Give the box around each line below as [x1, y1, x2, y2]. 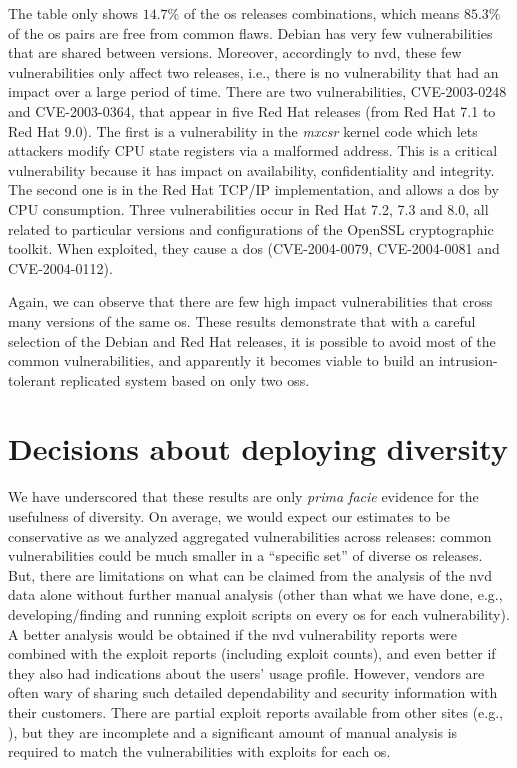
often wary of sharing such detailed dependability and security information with [8, 682, 498, 703]
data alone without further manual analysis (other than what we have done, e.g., [8, 584, 503, 605]
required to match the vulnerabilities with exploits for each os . [8, 741, 391, 762]
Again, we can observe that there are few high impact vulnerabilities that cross [8, 291, 493, 312]
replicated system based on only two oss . [60, 369, 310, 390]
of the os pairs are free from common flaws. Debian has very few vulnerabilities [8, 22, 493, 43]
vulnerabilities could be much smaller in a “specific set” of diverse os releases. [8, 545, 483, 566]
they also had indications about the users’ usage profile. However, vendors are [8, 662, 485, 683]
